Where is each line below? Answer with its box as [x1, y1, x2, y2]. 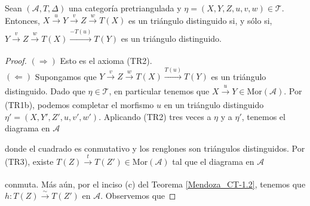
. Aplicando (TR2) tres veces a [99, 110, 211, 122]
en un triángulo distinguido [164, 98, 264, 110]
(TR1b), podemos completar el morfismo [5, 98, 154, 110]
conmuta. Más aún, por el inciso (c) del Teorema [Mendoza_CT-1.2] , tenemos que [5, 177, 306, 190]
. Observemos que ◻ [100, 189, 176, 202]
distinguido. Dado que [5, 84, 85, 97]
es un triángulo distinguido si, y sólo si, [128, 14, 272, 26]
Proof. [5, 54, 27, 66]
